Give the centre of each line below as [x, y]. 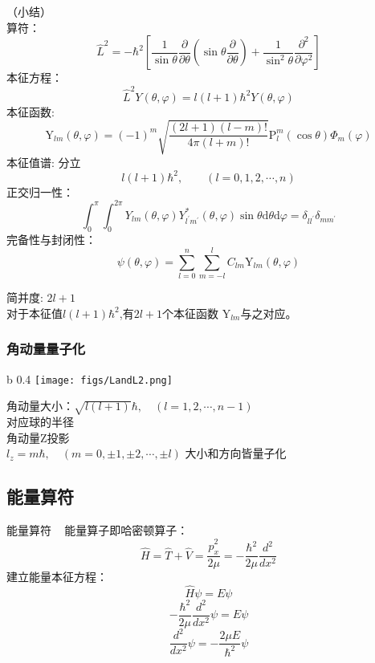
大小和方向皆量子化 [236, 453]
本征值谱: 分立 [44, 162]
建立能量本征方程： [57, 577]
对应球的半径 [40, 422]
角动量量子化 [46, 349]
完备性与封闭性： [51, 239]
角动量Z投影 [38, 437]
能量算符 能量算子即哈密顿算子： [98, 530]
